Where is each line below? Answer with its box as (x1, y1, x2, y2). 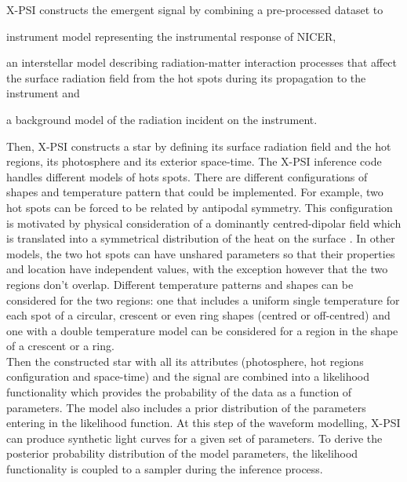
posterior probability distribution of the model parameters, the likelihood (6, 445, 358, 462)
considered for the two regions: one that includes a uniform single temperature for (6, 291, 400, 308)
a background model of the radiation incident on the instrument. (6, 111, 318, 127)
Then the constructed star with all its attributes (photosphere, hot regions (6, 352, 364, 369)
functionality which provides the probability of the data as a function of (6, 384, 352, 400)
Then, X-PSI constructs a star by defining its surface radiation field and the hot (6, 137, 391, 154)
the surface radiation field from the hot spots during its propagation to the (6, 69, 366, 86)
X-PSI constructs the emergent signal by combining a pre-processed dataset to (6, 2, 383, 17)
